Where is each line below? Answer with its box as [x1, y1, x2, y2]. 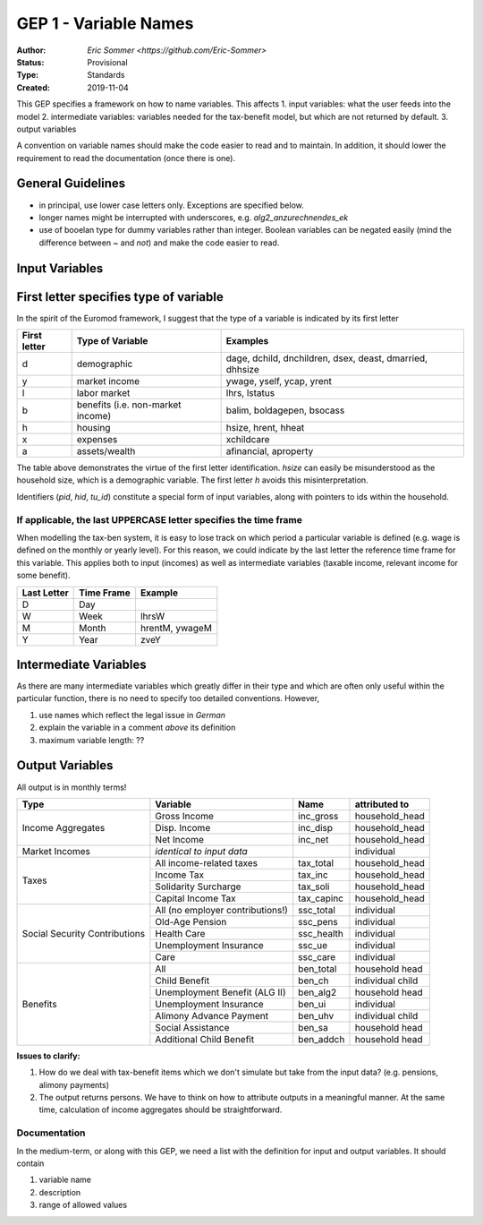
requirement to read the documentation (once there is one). [16, 152, 236, 163]
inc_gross [298, 810, 339, 822]
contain [16, 1158, 45, 1169]
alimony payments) [38, 1079, 110, 1090]
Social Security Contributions [21, 927, 146, 939]
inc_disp [298, 821, 334, 834]
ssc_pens [298, 915, 339, 928]
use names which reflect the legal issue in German [38, 709, 226, 720]
